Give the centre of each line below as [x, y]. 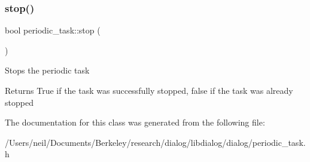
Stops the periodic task [47, 70]
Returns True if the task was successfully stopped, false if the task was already [149, 90]
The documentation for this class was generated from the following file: [135, 122]
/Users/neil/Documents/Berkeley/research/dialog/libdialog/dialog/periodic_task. [155, 142]
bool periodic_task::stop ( [53, 30]
